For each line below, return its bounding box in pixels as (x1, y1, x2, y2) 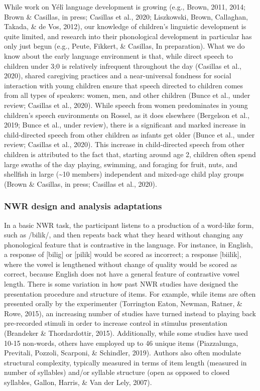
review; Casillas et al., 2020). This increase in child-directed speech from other (4, 139, 245, 150)
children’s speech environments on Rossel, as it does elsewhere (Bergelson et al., (4, 109, 249, 120)
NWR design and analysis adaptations (4, 200, 162, 212)
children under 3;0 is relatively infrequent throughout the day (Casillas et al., (4, 60, 241, 71)
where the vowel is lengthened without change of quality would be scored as (4, 258, 237, 269)
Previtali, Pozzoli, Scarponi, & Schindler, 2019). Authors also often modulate (4, 347, 241, 358)
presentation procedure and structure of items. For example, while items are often (4, 288, 256, 299)
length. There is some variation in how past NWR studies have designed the (4, 279, 238, 289)
